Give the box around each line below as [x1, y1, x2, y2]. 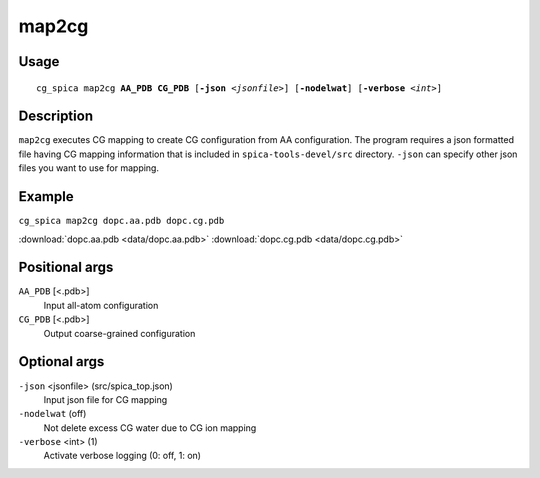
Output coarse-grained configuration [43, 327, 196, 339]
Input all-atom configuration [43, 299, 159, 311]
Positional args [18, 259, 114, 276]
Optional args [18, 353, 105, 370]
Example [18, 188, 74, 205]
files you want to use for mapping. [18, 162, 160, 174]
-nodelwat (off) [18, 408, 87, 420]
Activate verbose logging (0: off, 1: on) [43, 450, 202, 462]
